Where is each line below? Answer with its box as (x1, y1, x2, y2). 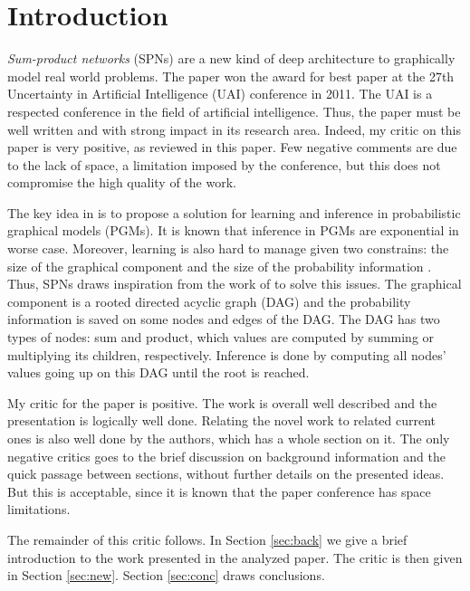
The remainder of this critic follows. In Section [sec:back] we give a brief (7, 529, 408, 548)
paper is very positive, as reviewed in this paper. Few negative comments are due (7, 138, 457, 157)
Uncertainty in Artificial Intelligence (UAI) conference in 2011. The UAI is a (7, 84, 433, 103)
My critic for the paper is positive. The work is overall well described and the (7, 393, 437, 412)
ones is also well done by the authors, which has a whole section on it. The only (7, 429, 450, 447)
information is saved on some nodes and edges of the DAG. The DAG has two (7, 310, 440, 329)
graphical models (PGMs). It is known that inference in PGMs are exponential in (7, 221, 459, 240)
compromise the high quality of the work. (7, 173, 236, 192)
